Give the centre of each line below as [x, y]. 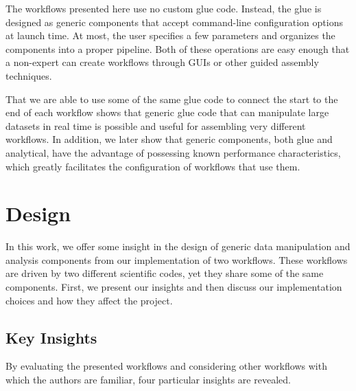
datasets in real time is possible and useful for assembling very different [156, 125]
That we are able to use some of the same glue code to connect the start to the [172, 99]
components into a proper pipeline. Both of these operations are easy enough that [178, 48]
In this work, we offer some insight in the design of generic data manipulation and [178, 246]
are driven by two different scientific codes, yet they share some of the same [165, 273]
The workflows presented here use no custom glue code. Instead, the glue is [164, 8]
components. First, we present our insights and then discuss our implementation [174, 287]
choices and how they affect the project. [89, 300]
